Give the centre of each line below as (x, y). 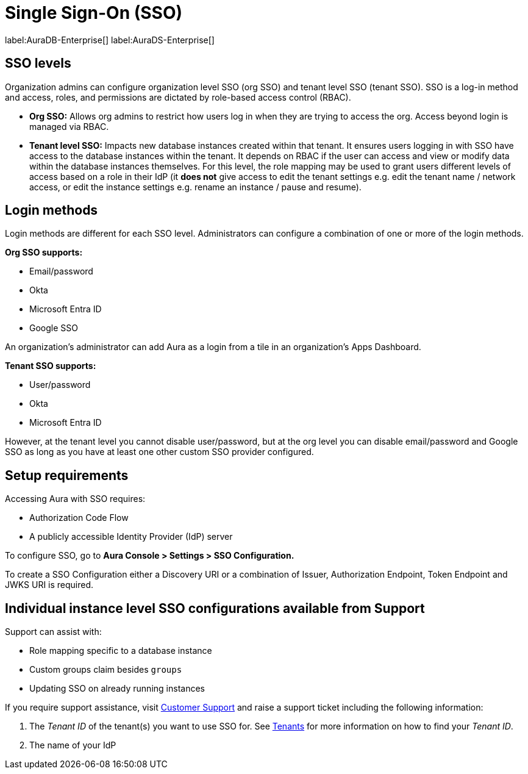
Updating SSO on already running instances (117, 689)
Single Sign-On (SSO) (94, 13)
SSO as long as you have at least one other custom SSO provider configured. (159, 452)
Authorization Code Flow (79, 518)
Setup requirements (67, 475)
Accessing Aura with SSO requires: (75, 499)
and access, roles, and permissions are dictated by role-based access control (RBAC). (178, 97)
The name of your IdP (73, 745)
